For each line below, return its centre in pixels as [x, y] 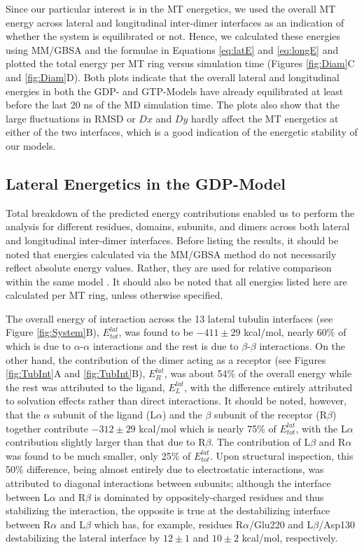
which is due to [38, 346]
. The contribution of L [261, 442]
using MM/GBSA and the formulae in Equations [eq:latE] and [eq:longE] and [172, 49]
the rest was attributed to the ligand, [85, 387]
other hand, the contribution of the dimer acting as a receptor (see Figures [166, 359]
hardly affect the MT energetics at [265, 118]
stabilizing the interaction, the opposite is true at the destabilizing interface [168, 510]
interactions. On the [302, 346]
